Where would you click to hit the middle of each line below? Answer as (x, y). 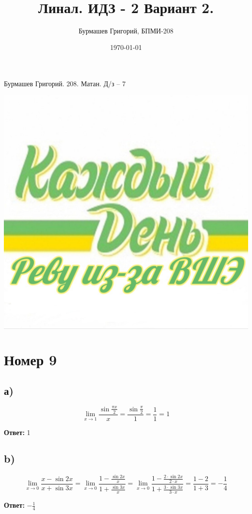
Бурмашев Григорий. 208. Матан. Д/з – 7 (65, 84)
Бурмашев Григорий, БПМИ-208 (126, 31)
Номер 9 (31, 360)
